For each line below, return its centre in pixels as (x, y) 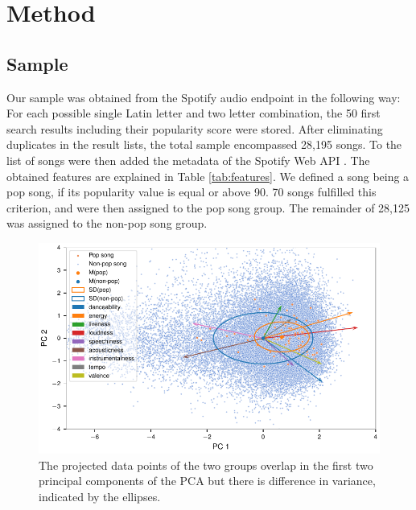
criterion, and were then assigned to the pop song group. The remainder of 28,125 (208, 207)
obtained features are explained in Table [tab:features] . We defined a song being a (208, 176)
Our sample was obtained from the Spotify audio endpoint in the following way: (204, 97)
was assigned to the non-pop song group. (107, 223)
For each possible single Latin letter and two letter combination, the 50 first (194, 113)
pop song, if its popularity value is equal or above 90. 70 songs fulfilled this (192, 192)
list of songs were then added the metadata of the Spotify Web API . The (188, 160)
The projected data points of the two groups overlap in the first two (206, 465)
